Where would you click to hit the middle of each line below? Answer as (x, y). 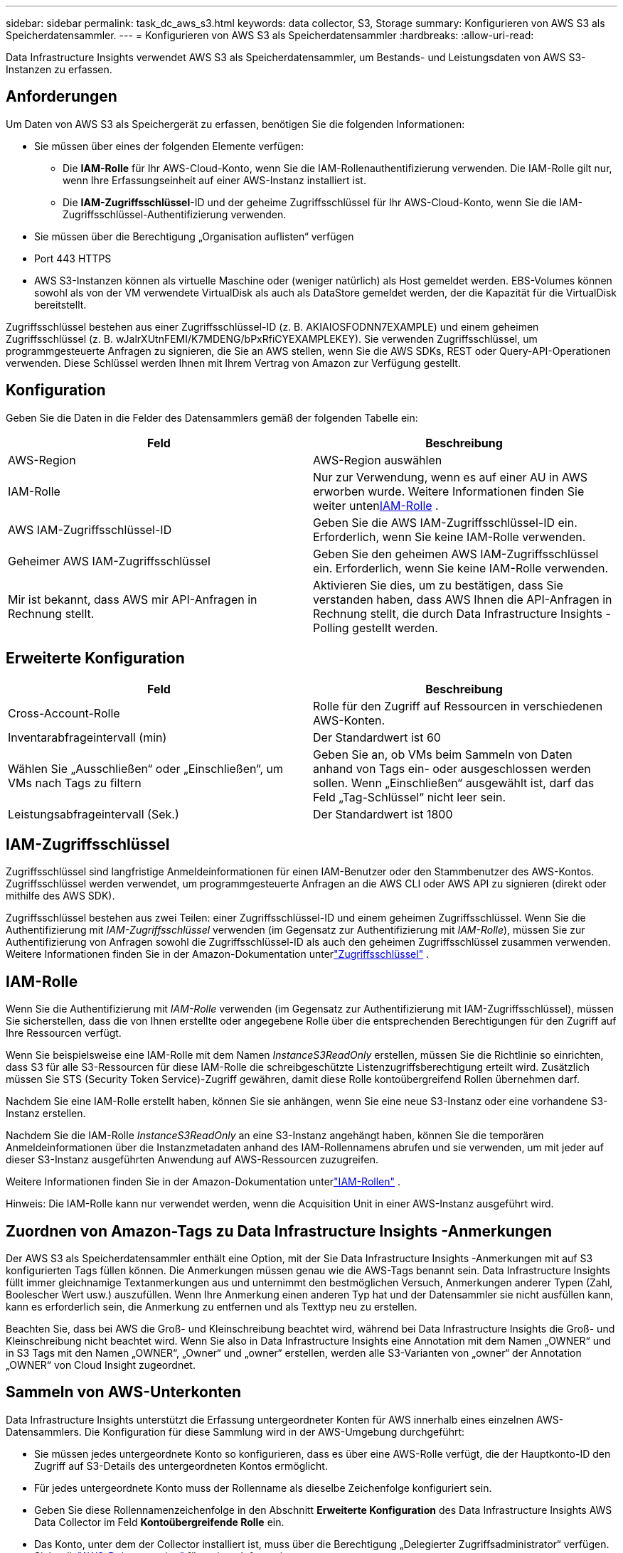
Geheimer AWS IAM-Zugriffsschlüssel (109, 561)
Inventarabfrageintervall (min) (87, 737)
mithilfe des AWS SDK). (60, 896)
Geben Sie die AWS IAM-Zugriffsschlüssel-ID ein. (445, 522)
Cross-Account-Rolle (64, 713)
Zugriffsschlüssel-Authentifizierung (145, 214)
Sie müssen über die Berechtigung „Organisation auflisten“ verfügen (194, 236)
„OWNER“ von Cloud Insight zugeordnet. (101, 1365)
